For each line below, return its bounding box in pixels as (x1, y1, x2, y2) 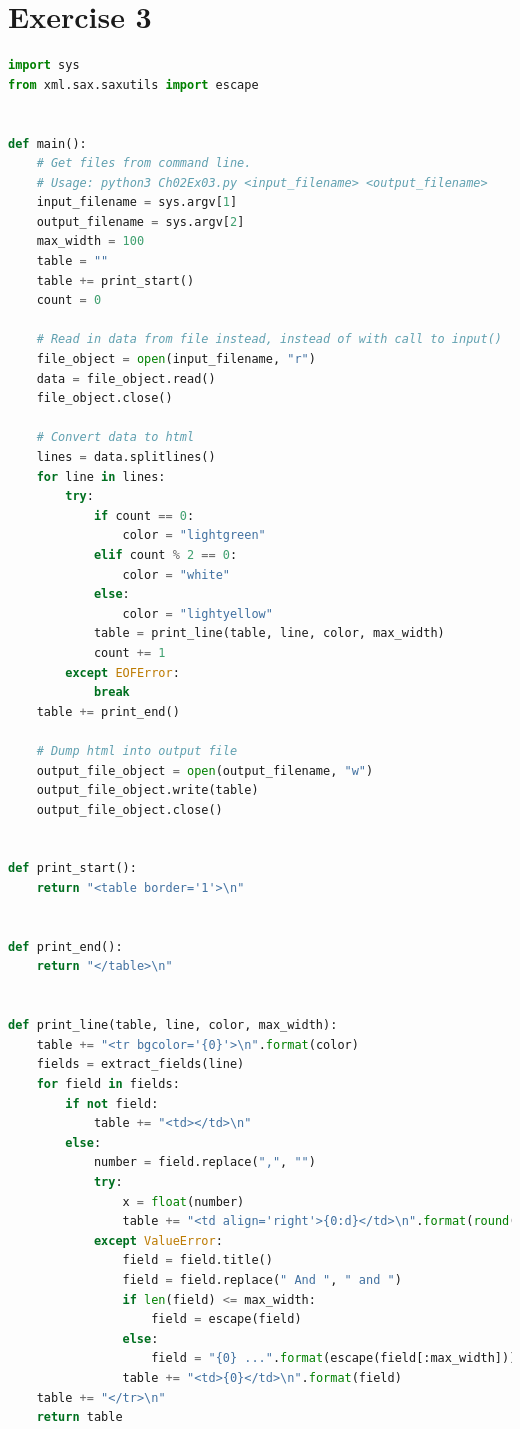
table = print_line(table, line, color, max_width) (93, 626, 445, 641)
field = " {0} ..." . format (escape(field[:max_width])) (151, 1351, 517, 1366)
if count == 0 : (93, 508, 195, 523)
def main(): (8, 136, 87, 151)
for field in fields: (36, 1077, 180, 1091)
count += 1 (93, 645, 166, 660)
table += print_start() (36, 273, 195, 288)
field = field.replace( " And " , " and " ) (122, 1272, 402, 1287)
